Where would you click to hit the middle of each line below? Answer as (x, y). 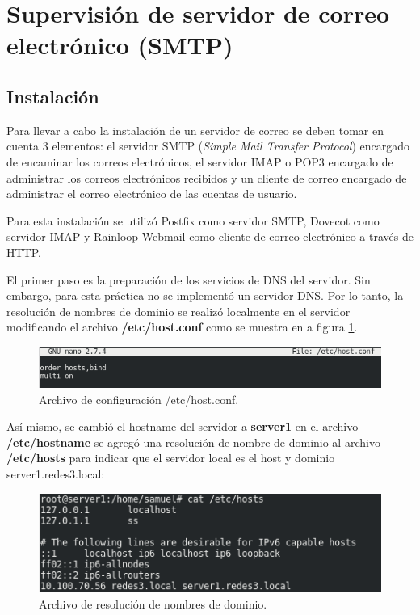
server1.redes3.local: (56, 474)
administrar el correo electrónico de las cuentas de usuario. (152, 194)
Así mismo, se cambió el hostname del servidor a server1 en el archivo (183, 426)
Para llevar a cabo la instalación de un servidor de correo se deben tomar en (195, 130)
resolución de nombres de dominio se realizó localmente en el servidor (178, 311)
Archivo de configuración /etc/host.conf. (139, 399)
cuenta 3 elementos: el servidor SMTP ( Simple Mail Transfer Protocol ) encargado (208, 146)
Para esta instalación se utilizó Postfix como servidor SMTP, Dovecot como (193, 220)
